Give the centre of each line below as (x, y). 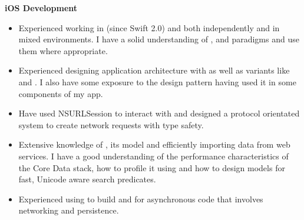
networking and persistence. (69, 210)
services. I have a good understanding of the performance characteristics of (153, 156)
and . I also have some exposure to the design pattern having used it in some (157, 81)
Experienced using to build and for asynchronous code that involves (141, 199)
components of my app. (61, 93)
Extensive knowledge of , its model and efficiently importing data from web (154, 144)
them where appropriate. (63, 50)
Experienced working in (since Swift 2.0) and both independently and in (149, 27)
